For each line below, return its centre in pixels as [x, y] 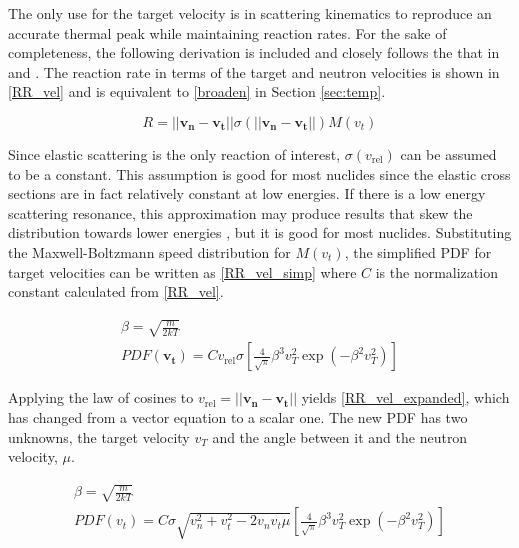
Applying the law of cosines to [101, 397]
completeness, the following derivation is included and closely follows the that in [254, 52]
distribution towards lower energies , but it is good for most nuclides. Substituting [260, 232]
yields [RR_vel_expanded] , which [405, 397]
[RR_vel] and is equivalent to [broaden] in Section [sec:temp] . [197, 91]
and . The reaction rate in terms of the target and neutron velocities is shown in [254, 71]
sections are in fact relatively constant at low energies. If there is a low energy [247, 193]
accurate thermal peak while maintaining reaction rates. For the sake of [227, 32]
